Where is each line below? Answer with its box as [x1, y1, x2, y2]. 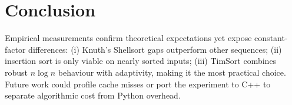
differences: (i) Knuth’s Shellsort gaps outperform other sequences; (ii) [28, 43, 282, 55]
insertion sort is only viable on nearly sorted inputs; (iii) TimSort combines [5, 55, 277, 67]
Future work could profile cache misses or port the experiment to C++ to [5, 77, 271, 90]
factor [5, 43, 26, 55]
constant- [254, 32, 288, 44]
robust [5, 66, 28, 78]
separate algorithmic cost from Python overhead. [5, 89, 181, 101]
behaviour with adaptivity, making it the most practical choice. [58, 66, 286, 78]
